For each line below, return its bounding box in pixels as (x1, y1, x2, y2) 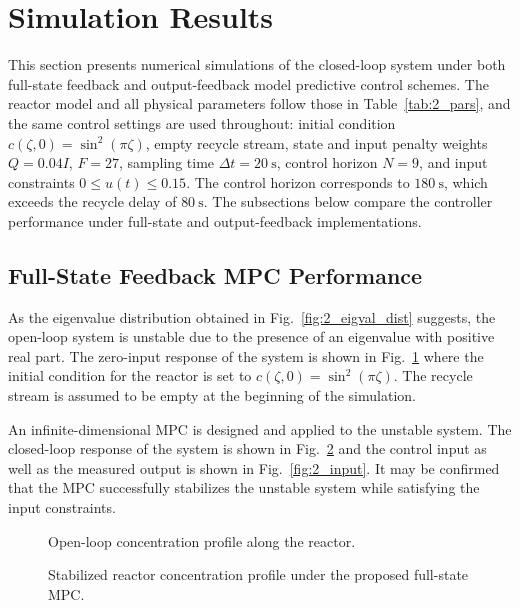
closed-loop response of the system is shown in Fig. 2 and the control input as (8, 438, 487, 459)
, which (443, 171, 488, 192)
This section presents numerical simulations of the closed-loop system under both (8, 54, 506, 75)
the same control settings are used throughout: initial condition (8, 112, 396, 133)
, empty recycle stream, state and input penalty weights (145, 132, 488, 153)
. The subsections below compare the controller (203, 191, 493, 212)
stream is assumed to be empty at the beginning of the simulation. (8, 385, 416, 406)
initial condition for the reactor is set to (8, 365, 252, 386)
